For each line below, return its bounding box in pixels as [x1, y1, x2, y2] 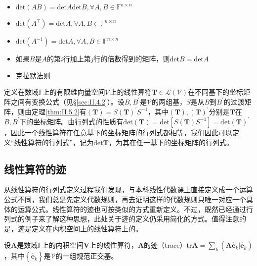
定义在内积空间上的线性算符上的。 [31, 223, 142, 233]
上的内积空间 [42, 240, 84, 250]
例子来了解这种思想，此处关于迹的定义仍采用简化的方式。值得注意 [24, 213, 239, 224]
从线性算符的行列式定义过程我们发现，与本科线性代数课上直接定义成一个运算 [4, 184, 253, 195]
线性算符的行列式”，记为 [14, 137, 94, 147]
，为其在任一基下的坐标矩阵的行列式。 [108, 137, 233, 147]
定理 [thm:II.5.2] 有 [31, 106, 86, 116]
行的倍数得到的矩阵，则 [93, 53, 170, 63]
